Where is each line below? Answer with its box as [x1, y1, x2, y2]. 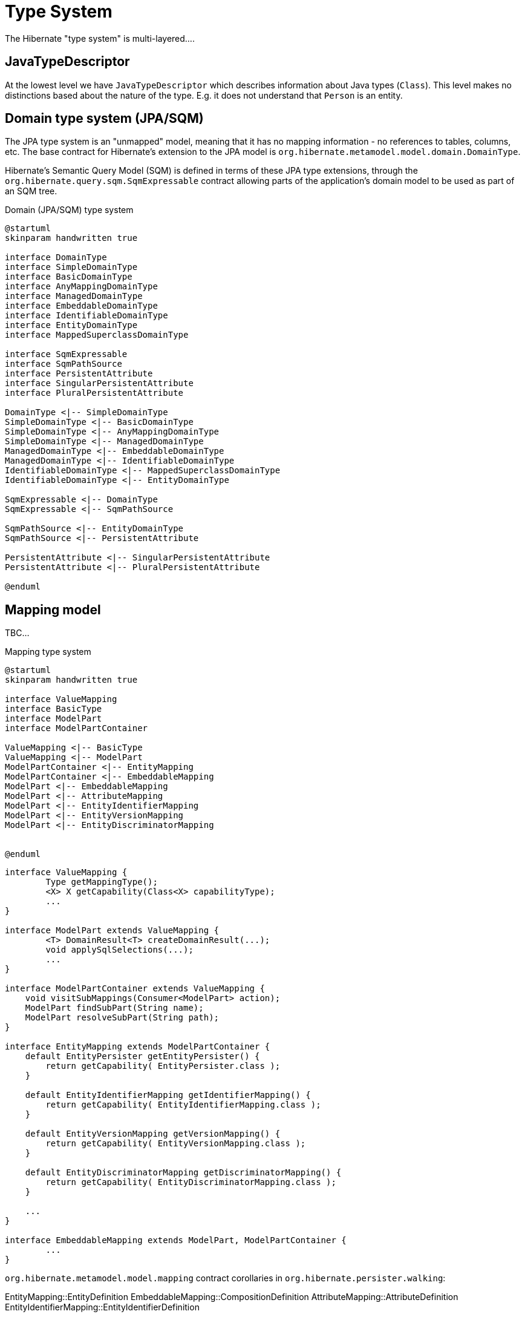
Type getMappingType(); [45, 877, 158, 887]
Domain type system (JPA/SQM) [5, 111, 204, 126]
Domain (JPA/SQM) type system [5, 205, 134, 215]
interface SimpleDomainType [5, 262, 138, 272]
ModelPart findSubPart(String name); [25, 1003, 204, 1013]
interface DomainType [5, 252, 107, 263]
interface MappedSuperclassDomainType [5, 330, 189, 340]
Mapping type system [5, 646, 91, 657]
